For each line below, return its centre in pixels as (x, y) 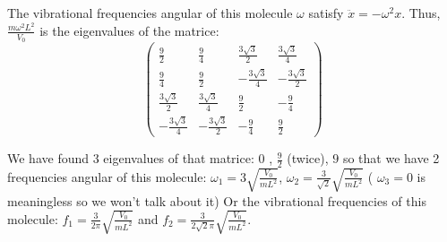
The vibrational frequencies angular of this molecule (150, 13)
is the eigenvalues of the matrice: (129, 30)
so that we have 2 (391, 158)
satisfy (326, 13)
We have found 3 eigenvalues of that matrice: (131, 158)
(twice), (308, 158)
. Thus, (421, 13)
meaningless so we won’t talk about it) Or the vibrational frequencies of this (217, 200)
